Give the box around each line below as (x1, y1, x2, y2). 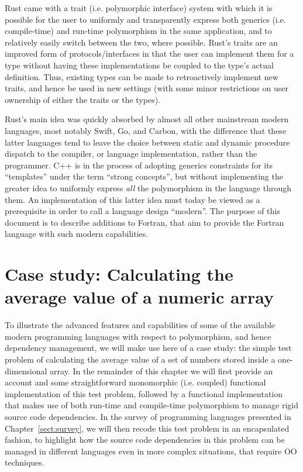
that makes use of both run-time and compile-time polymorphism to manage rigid (5, 399, 299, 411)
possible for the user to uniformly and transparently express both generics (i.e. (5, 13, 286, 25)
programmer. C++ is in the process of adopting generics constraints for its (5, 159, 273, 171)
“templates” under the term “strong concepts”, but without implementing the (5, 170, 283, 182)
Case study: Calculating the (5, 262, 233, 286)
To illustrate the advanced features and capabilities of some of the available (5, 319, 275, 331)
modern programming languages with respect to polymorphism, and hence (5, 330, 271, 342)
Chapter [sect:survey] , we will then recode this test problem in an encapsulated (5, 422, 290, 434)
